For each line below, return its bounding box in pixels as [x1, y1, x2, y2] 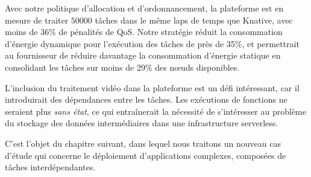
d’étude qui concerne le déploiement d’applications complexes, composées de [5, 149, 286, 161]
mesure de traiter [5, 13, 69, 26]
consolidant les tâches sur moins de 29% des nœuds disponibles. [5, 60, 240, 73]
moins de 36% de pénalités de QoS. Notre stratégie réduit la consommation [5, 25, 283, 38]
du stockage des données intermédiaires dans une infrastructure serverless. [5, 117, 278, 129]
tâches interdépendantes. [5, 161, 96, 173]
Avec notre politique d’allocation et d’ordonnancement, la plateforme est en [5, 2, 284, 14]
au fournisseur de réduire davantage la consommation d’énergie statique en [5, 49, 281, 62]
